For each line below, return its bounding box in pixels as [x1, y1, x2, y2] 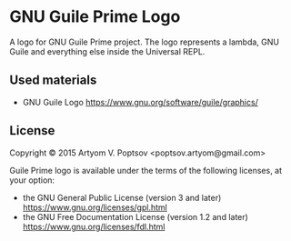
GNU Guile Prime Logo [9, 6, 181, 27]
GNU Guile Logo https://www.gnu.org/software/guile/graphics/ [22, 96, 259, 107]
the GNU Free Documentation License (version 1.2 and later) [22, 211, 248, 222]
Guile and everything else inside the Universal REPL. [9, 45, 206, 56]
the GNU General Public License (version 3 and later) [22, 192, 222, 203]
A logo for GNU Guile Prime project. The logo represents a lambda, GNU [9, 36, 280, 47]
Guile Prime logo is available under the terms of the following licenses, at [9, 165, 283, 176]
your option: [9, 175, 55, 186]
